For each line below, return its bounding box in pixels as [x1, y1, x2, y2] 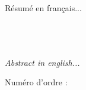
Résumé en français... [5, 2, 82, 14]
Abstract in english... [5, 56, 80, 68]
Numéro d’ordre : [5, 76, 68, 88]
